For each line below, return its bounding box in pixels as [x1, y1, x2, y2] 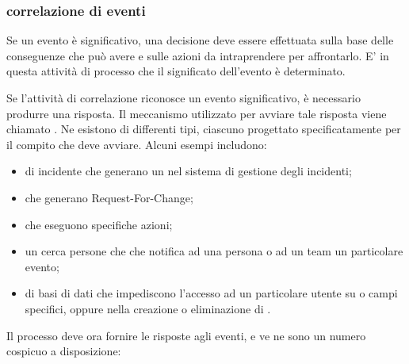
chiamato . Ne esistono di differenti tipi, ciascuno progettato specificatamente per [6, 121, 401, 137]
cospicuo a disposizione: [6, 343, 121, 359]
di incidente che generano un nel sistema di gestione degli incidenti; [25, 163, 352, 179]
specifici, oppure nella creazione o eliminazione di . [25, 300, 271, 316]
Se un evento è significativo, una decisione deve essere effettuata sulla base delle [6, 32, 394, 48]
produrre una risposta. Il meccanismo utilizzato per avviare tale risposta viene [6, 105, 387, 121]
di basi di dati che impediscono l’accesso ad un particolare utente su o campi [25, 285, 398, 301]
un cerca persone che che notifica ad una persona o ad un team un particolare [25, 243, 403, 259]
